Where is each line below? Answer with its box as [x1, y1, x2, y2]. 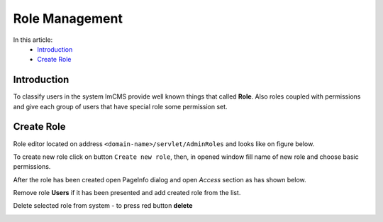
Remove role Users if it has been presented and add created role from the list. [13, 189, 241, 197]
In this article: [13, 35, 53, 44]
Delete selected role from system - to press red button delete [13, 201, 193, 210]
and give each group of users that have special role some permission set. [13, 102, 228, 111]
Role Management [13, 11, 123, 26]
